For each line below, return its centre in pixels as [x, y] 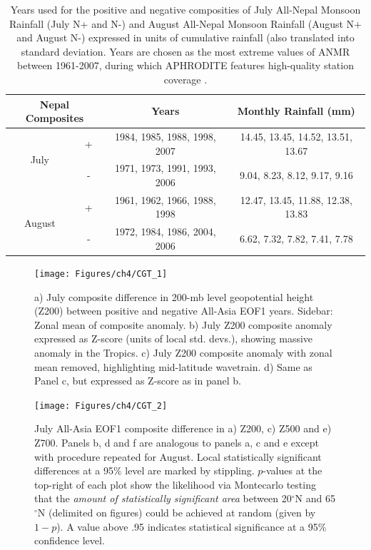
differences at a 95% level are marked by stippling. [144, 470]
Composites [55, 118]
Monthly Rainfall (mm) [296, 111]
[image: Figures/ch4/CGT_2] [101, 406]
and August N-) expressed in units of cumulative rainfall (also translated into [185, 37]
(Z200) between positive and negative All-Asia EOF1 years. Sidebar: [184, 311]
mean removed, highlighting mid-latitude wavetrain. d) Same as [173, 366]
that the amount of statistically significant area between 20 [163, 498]
